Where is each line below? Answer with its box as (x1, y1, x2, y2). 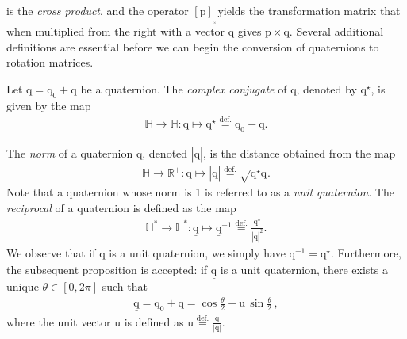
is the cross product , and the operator (6, 2, 189, 18)
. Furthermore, (331, 244, 402, 261)
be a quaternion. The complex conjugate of (80, 80, 287, 97)
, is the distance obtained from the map (202, 144, 396, 161)
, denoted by (296, 80, 357, 97)
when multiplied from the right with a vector (6, 22, 225, 39)
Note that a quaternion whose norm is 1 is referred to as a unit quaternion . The (6, 184, 395, 200)
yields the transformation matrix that (217, 2, 401, 18)
